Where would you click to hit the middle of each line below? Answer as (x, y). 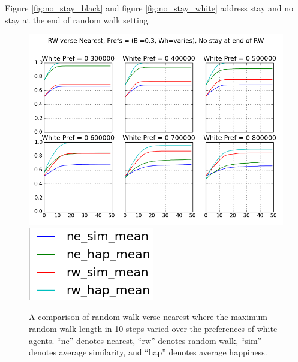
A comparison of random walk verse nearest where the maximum (148, 317)
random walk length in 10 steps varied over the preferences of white (153, 328)
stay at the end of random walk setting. (78, 19)
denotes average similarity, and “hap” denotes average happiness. (148, 352)
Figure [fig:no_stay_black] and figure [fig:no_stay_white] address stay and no (149, 8)
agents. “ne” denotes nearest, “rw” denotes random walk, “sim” (145, 340)
